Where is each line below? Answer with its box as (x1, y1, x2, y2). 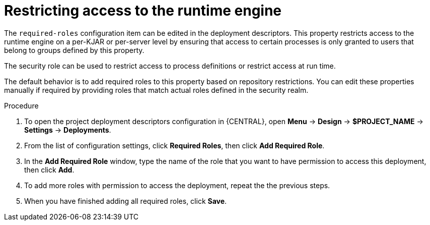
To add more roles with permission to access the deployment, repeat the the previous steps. (24, 181, 330, 190)
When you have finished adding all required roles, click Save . (24, 196, 227, 205)
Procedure (4, 101, 39, 110)
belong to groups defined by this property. (4, 45, 145, 54)
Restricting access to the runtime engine (4, 2, 282, 19)
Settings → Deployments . (24, 125, 111, 134)
